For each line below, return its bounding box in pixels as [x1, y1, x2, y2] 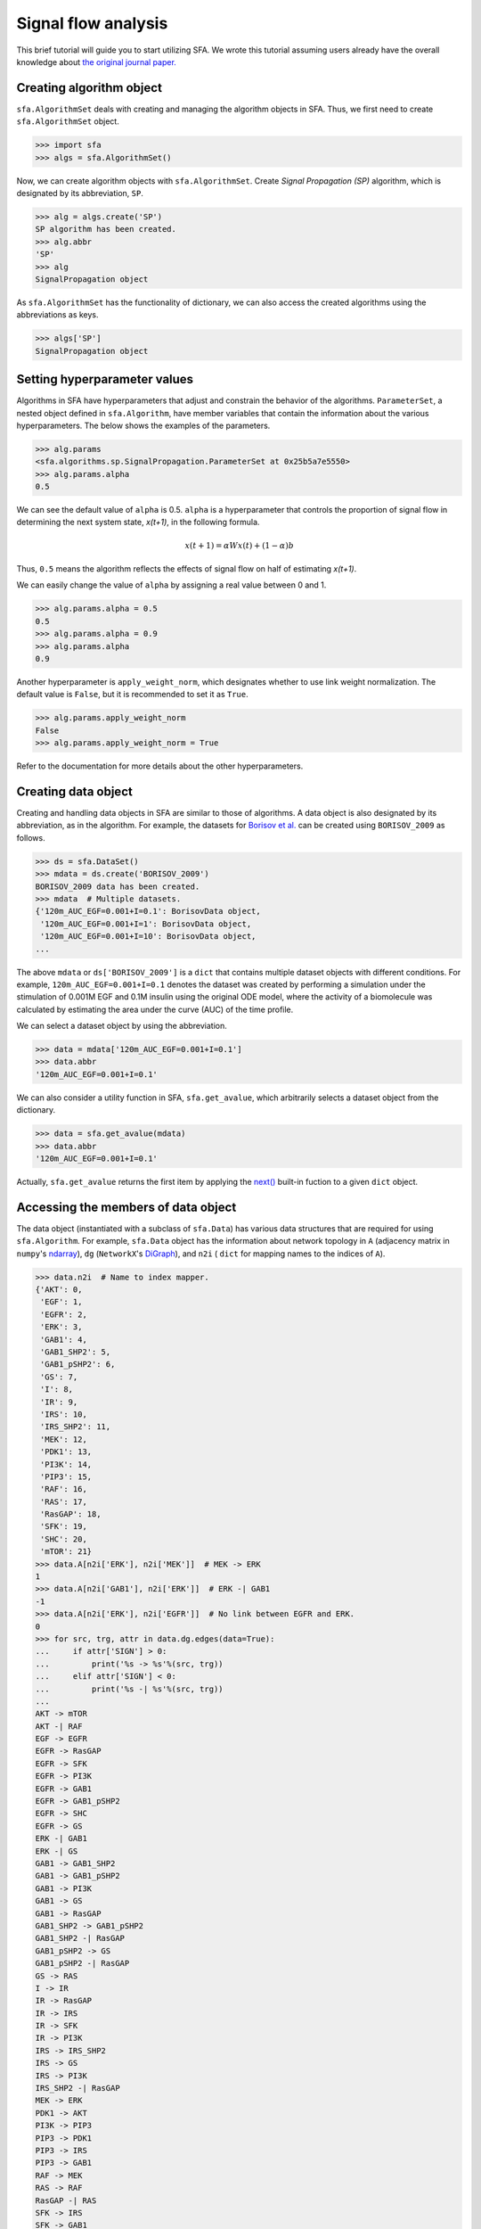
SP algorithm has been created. [35, 224, 177, 234]
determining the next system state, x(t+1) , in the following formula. [16, 517, 260, 528]
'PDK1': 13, [40, 1447, 93, 1457]
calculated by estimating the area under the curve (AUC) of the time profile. [16, 1004, 294, 1015]
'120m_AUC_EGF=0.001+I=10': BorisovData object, [40, 932, 257, 942]
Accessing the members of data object [16, 1199, 237, 1214]
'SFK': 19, [40, 1521, 88, 1532]
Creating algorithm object [16, 80, 162, 95]
